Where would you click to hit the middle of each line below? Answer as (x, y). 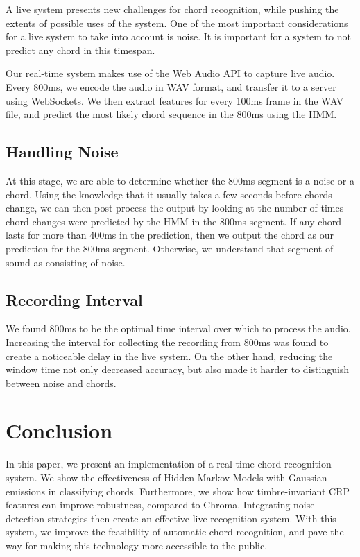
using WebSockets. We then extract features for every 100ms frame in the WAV (175, 100)
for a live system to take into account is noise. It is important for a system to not (178, 36)
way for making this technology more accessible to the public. (137, 545)
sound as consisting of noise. (66, 262)
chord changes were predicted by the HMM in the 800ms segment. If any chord (174, 221)
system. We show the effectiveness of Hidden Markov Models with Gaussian (166, 477)
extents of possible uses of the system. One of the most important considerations (177, 23)
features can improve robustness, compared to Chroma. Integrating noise (160, 505)
